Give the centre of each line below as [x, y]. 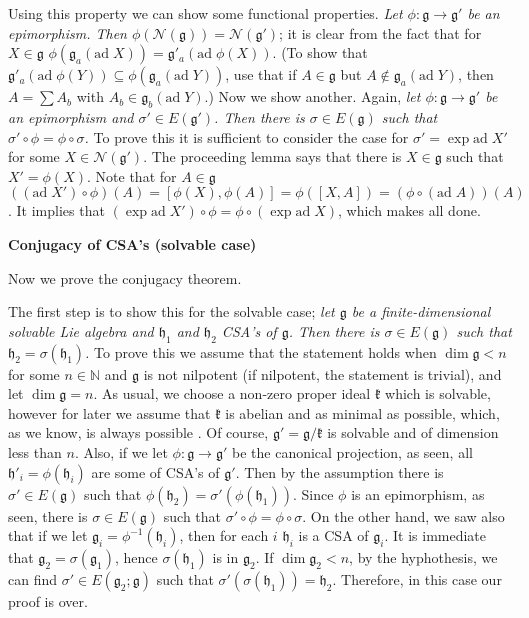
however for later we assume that [109, 412]
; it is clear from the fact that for [380, 32]
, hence [136, 557]
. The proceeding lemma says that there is [272, 156]
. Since [313, 493]
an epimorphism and [71, 116]
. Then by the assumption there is [339, 471]
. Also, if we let [121, 451]
